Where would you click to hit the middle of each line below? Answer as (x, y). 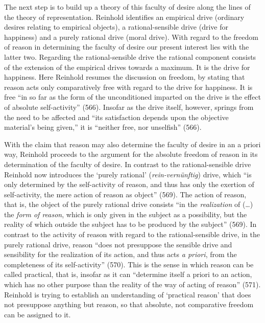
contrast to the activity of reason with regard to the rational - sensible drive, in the (132, 234)
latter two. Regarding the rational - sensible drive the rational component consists (130, 56)
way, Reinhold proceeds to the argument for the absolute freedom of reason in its (131, 154)
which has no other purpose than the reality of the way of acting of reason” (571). (132, 284)
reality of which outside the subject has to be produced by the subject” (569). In (130, 224)
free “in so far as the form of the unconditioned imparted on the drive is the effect (132, 97)
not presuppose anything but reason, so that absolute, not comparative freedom (129, 304)
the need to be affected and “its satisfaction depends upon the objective (116, 117)
